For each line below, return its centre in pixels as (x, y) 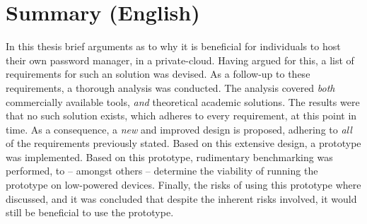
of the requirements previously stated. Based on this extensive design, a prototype (183, 143)
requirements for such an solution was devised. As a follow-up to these (158, 74)
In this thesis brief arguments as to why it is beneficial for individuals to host (173, 46)
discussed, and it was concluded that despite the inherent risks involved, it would (181, 198)
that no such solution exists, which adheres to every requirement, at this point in (181, 116)
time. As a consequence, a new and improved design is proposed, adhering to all (179, 129)
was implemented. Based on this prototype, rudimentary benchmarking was (169, 157)
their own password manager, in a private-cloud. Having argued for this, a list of (180, 60)
